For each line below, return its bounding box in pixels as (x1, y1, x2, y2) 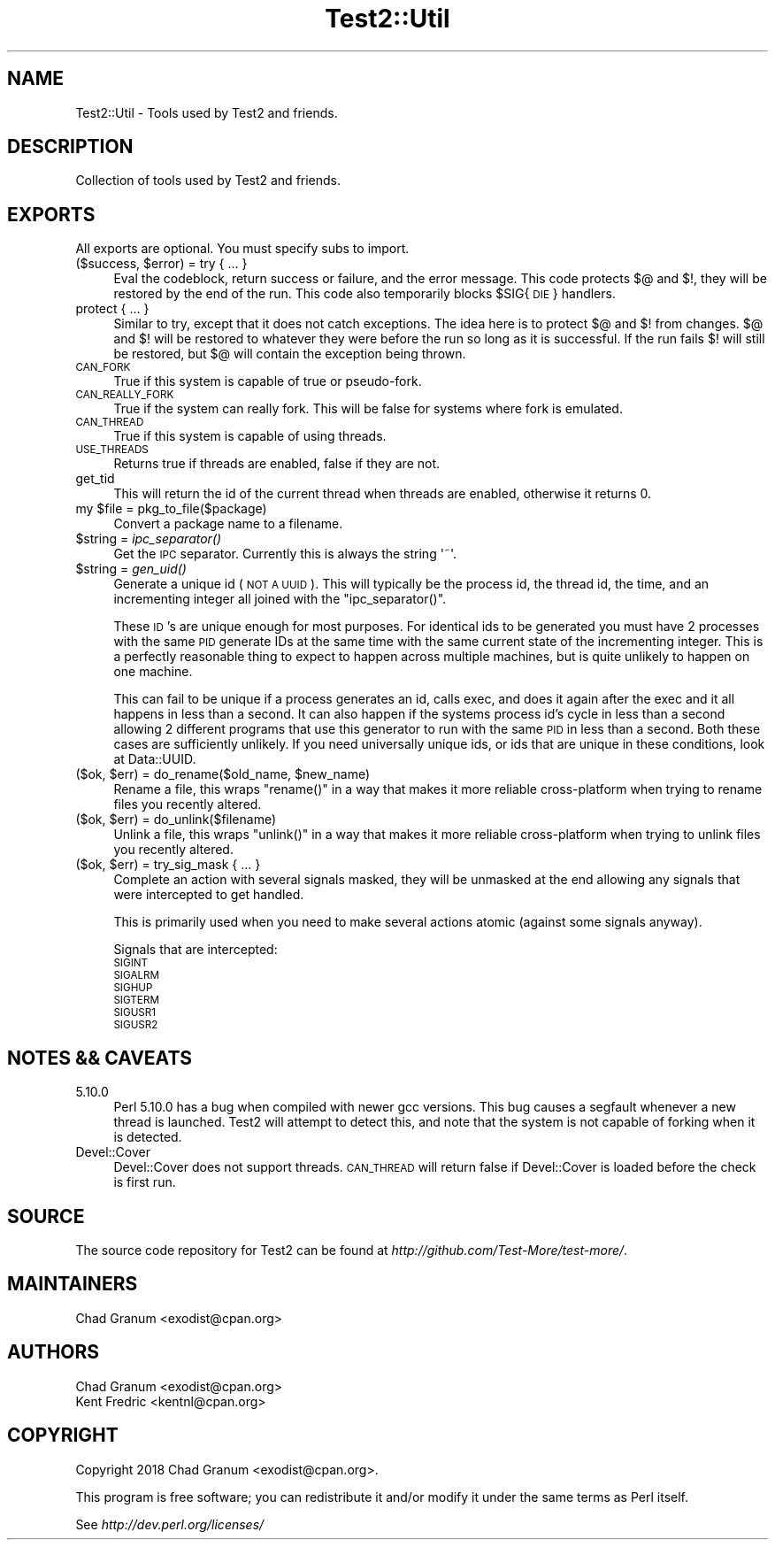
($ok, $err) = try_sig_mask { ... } (75, 857, 261, 873)
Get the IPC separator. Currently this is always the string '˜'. (113, 546, 457, 562)
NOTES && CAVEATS (7, 1046, 193, 1069)
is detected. (113, 1129, 182, 1145)
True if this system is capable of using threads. (113, 428, 387, 444)
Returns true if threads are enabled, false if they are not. (113, 456, 441, 472)
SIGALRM (113, 969, 160, 982)
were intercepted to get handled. (113, 887, 304, 903)
